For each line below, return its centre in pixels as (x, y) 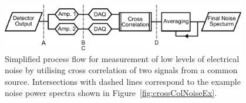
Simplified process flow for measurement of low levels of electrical (122, 58)
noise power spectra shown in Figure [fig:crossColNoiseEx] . (111, 93)
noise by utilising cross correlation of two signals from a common (121, 70)
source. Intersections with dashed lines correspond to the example (123, 81)
